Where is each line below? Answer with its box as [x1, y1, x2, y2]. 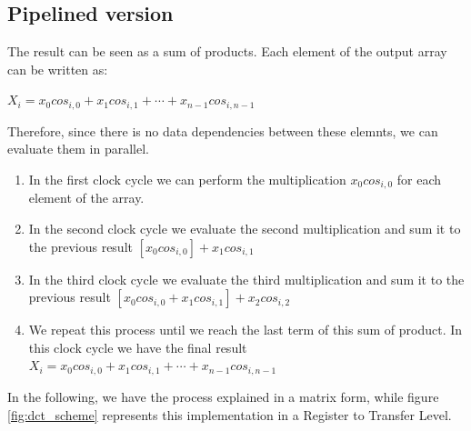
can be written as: [7, 59, 108, 78]
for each [396, 170, 441, 189]
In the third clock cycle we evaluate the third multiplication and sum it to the [28, 269, 465, 288]
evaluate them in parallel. [7, 139, 149, 158]
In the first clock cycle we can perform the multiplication [28, 170, 346, 189]
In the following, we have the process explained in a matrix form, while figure [7, 386, 439, 406]
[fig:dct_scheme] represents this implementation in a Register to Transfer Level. [7, 405, 452, 424]
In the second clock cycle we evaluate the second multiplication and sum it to [28, 219, 461, 238]
